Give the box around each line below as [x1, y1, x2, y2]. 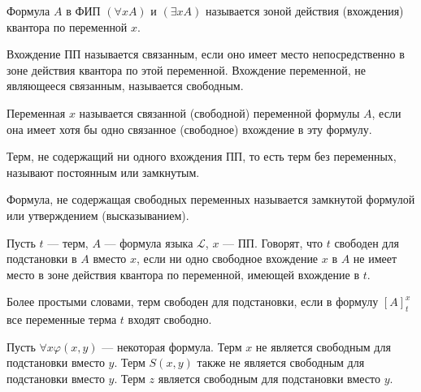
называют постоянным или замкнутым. [7, 163, 200, 180]
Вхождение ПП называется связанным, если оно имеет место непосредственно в [7, 45, 405, 62]
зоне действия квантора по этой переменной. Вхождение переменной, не [7, 61, 367, 78]
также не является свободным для [197, 354, 365, 371]
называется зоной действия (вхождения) [205, 2, 404, 19]
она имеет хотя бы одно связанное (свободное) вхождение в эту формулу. [7, 120, 372, 137]
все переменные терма [7, 311, 117, 328]
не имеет [353, 250, 397, 267]
